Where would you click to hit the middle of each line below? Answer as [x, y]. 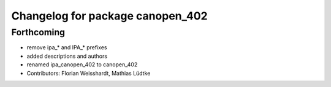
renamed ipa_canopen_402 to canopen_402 [82, 64]
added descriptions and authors [67, 56]
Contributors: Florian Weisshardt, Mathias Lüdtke [89, 73]
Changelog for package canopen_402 [109, 16]
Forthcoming [38, 32]
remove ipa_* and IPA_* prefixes [67, 47]
